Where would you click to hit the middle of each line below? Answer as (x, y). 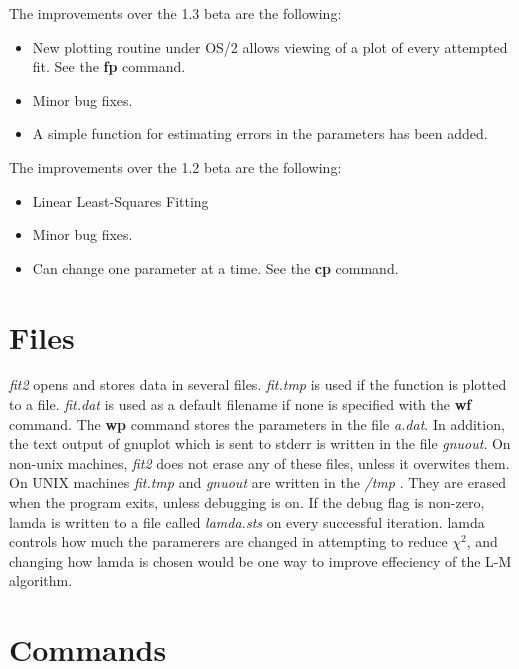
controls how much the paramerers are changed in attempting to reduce (228, 541)
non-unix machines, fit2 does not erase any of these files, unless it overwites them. (259, 462)
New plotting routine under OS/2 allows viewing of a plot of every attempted (270, 46)
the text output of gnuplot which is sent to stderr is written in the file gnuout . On (260, 443)
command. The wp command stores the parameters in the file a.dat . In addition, (257, 423)
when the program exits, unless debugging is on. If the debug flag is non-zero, (247, 502)
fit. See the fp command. (109, 66)
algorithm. (41, 580)
